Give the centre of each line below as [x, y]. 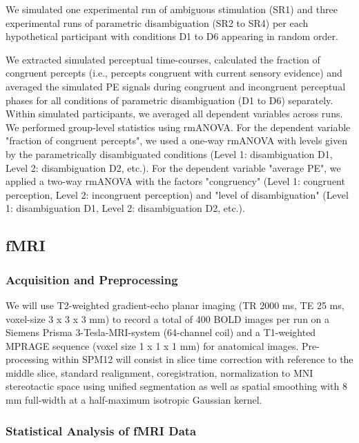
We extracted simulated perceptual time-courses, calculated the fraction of [163, 59]
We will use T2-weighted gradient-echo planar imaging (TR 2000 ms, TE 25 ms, [175, 305]
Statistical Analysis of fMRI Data [101, 430]
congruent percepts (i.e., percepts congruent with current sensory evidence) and [174, 73]
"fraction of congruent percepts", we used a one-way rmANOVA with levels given [176, 140]
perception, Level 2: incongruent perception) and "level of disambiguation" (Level [177, 194]
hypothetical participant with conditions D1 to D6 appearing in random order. [172, 36]
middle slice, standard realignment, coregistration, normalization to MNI [159, 372]
